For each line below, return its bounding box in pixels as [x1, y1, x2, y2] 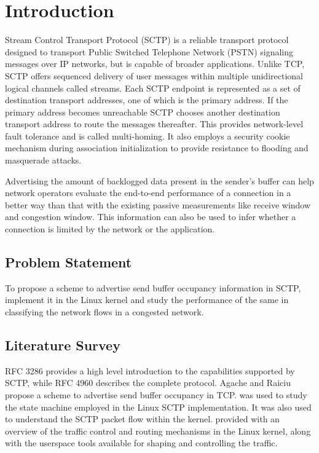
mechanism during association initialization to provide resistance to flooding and [5, 141, 309, 154]
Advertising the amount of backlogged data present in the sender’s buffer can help [5, 174, 314, 187]
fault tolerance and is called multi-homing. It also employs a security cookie [5, 129, 290, 142]
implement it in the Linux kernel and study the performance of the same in [5, 293, 289, 306]
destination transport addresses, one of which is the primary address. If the [5, 93, 288, 106]
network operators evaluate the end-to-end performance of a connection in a [5, 186, 291, 199]
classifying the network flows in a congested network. [5, 305, 204, 318]
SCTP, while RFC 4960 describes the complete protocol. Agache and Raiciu [5, 376, 291, 389]
